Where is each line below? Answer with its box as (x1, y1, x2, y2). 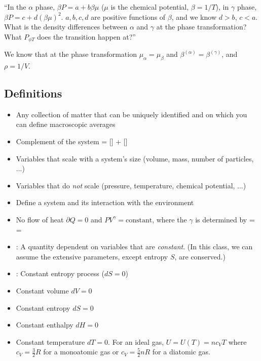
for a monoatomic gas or (43, 346, 119, 357)
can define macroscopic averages (16, 119, 116, 129)
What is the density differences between (4, 21, 128, 32)
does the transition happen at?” (37, 31, 136, 42)
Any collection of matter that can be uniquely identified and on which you (16, 109, 247, 119)
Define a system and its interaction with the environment (16, 197, 194, 208)
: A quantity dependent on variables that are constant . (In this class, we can (16, 241, 253, 252)
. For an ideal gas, (108, 336, 164, 347)
